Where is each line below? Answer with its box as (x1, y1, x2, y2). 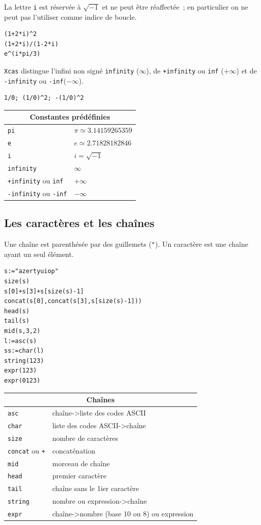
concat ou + (8, 445, 46, 456)
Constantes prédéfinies (29, 111, 110, 122)
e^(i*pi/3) (4, 50, 41, 58)
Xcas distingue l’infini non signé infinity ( (4, 65, 139, 76)
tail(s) (4, 317, 30, 325)
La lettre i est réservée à (4, 2, 81, 12)
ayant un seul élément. (4, 248, 74, 259)
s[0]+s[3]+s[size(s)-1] (4, 287, 84, 295)
